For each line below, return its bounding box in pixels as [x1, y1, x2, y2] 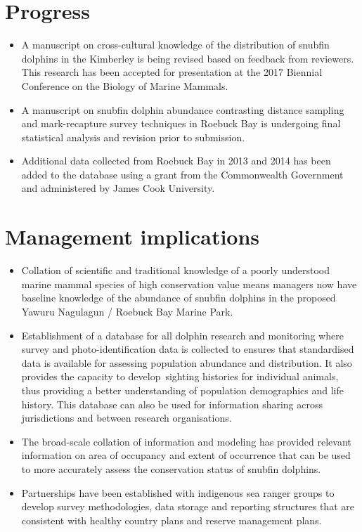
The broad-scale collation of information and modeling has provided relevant [21, 434, 351, 448]
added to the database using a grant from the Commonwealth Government [21, 167, 344, 181]
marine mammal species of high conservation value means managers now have [21, 276, 357, 291]
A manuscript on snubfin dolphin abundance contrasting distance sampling [21, 102, 344, 117]
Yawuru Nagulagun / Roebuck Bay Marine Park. [21, 304, 233, 318]
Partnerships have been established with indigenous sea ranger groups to [21, 485, 335, 500]
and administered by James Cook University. [21, 181, 215, 195]
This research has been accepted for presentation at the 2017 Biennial [21, 65, 323, 79]
